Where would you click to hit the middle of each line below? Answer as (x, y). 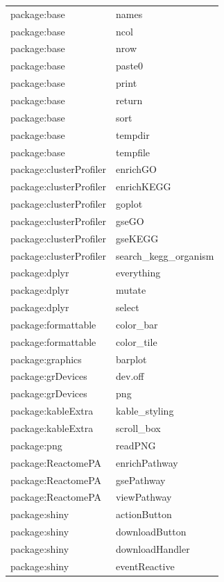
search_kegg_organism (165, 255)
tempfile (133, 152)
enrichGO (136, 169)
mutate (131, 290)
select (128, 307)
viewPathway (144, 497)
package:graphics (46, 359)
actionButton (144, 514)
